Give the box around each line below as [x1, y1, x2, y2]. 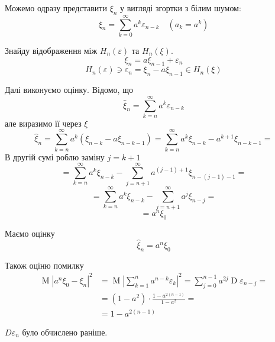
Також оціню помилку [5, 259, 84, 271]
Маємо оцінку [5, 227, 55, 240]
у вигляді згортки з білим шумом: [120, 2, 241, 14]
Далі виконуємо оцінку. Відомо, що [5, 83, 133, 96]
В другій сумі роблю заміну [5, 150, 105, 163]
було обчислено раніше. [22, 325, 108, 338]
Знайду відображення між [5, 44, 98, 56]
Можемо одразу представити [5, 2, 107, 14]
